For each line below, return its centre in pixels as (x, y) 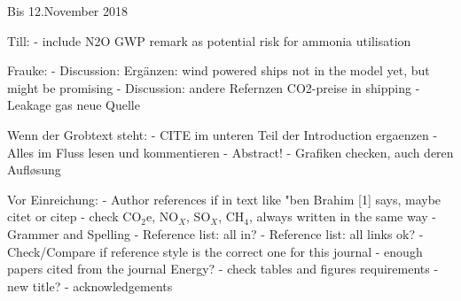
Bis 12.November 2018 (68, 11)
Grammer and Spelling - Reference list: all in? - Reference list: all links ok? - (215, 233)
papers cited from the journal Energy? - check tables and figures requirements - (223, 269)
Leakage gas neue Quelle (74, 105)
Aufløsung (34, 170)
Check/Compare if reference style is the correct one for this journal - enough (215, 251)
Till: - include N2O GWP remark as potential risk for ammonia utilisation (209, 40)
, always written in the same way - (343, 216)
